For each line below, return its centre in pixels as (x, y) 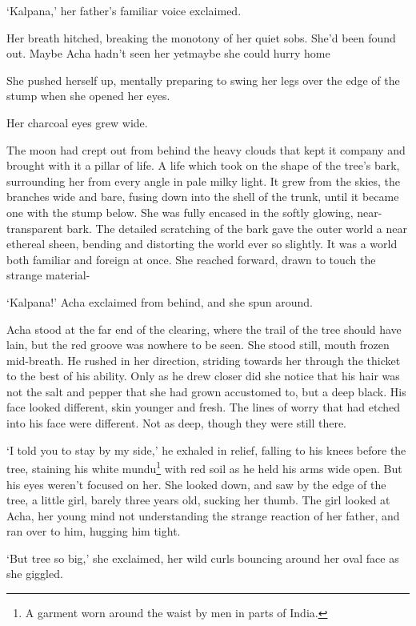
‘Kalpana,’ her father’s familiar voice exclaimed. (124, 10)
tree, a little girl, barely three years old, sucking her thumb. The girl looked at (198, 500)
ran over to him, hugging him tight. (94, 531)
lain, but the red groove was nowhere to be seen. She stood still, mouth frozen (198, 345)
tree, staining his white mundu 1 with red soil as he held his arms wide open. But (204, 467)
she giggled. (35, 574)
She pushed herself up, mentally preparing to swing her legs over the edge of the (203, 80)
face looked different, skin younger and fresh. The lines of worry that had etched (203, 407)
